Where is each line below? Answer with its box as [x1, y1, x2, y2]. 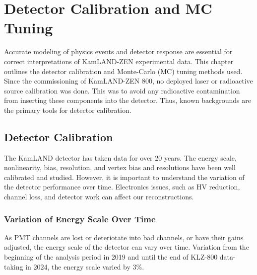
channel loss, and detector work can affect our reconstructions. [4, 191, 194, 202]
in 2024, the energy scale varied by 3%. [25, 261, 144, 272]
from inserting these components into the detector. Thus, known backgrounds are [4, 95, 251, 105]
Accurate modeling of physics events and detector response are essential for [4, 46, 233, 57]
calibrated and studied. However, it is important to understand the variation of [4, 172, 245, 182]
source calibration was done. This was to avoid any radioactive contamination [4, 85, 240, 95]
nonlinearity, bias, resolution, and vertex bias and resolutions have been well [4, 162, 236, 173]
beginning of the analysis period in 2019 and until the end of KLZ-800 [4, 252, 218, 262]
